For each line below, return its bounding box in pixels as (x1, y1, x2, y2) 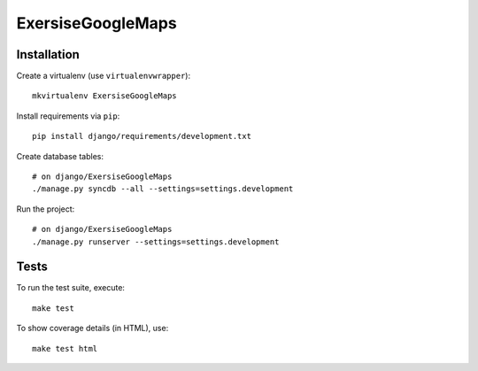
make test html (32, 344, 98, 353)
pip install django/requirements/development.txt (32, 131, 252, 142)
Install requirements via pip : (16, 111, 120, 121)
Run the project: (16, 204, 75, 214)
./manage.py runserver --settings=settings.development (32, 236, 280, 247)
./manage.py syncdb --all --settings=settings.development (32, 184, 294, 194)
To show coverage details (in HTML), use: (16, 323, 169, 334)
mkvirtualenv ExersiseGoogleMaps (32, 91, 177, 101)
